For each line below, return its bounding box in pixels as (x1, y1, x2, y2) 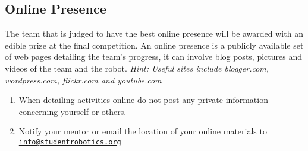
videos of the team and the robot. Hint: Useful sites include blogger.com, (5, 62, 269, 74)
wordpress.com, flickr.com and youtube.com (5, 73, 162, 86)
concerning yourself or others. (18, 105, 127, 117)
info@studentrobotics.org (18, 137, 121, 146)
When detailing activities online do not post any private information (18, 94, 268, 106)
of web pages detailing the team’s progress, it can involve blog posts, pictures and (5, 50, 302, 63)
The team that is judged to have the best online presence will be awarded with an (5, 27, 303, 40)
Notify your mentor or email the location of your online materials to (18, 125, 267, 137)
